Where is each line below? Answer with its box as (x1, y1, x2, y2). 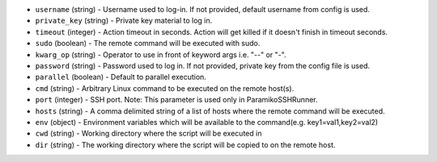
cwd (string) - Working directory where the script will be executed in (35, 129, 262, 139)
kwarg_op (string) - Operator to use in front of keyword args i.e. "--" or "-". (35, 49, 286, 60)
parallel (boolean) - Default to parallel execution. (35, 73, 206, 82)
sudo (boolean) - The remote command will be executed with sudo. (35, 39, 261, 48)
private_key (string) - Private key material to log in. (35, 16, 213, 26)
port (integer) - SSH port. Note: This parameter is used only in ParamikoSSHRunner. (35, 95, 319, 105)
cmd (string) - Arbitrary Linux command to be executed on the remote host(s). (35, 83, 295, 93)
